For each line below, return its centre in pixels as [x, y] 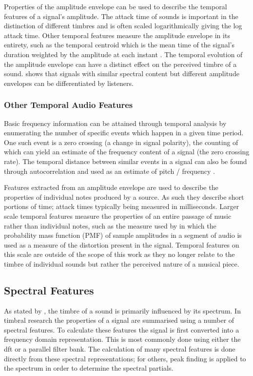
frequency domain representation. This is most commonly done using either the [122, 339]
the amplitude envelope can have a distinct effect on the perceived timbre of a [120, 64]
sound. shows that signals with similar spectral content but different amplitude [122, 73]
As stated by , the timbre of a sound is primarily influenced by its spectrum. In [122, 310]
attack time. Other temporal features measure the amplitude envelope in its [117, 35]
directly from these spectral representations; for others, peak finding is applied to [125, 358]
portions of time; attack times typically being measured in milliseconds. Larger [122, 206]
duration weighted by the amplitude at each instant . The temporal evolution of [123, 54]
